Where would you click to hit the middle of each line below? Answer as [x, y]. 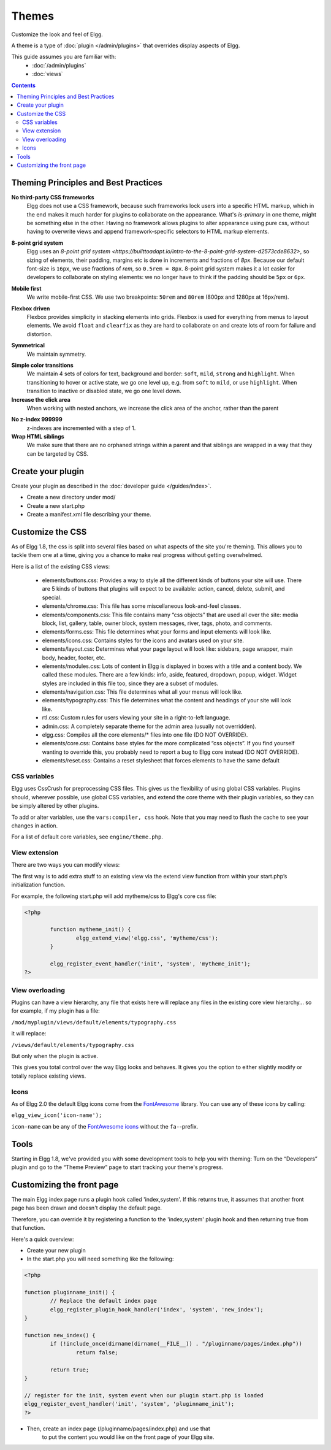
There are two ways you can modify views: [66, 865]
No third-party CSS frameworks [53, 197]
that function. [28, 1228]
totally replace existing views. [49, 1076]
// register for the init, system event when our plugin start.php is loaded [144, 1395]
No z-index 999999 [37, 420]
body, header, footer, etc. [74, 658]
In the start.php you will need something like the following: [100, 1259]
